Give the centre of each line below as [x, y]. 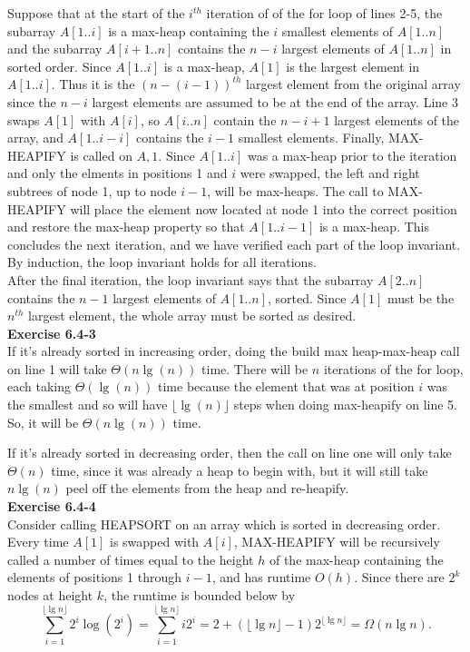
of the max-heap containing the [356, 559]
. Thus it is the [93, 84]
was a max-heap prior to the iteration [352, 155]
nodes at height [50, 595]
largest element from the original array [353, 84]
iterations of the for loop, [393, 368]
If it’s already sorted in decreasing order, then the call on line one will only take [230, 453]
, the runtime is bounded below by [200, 595]
